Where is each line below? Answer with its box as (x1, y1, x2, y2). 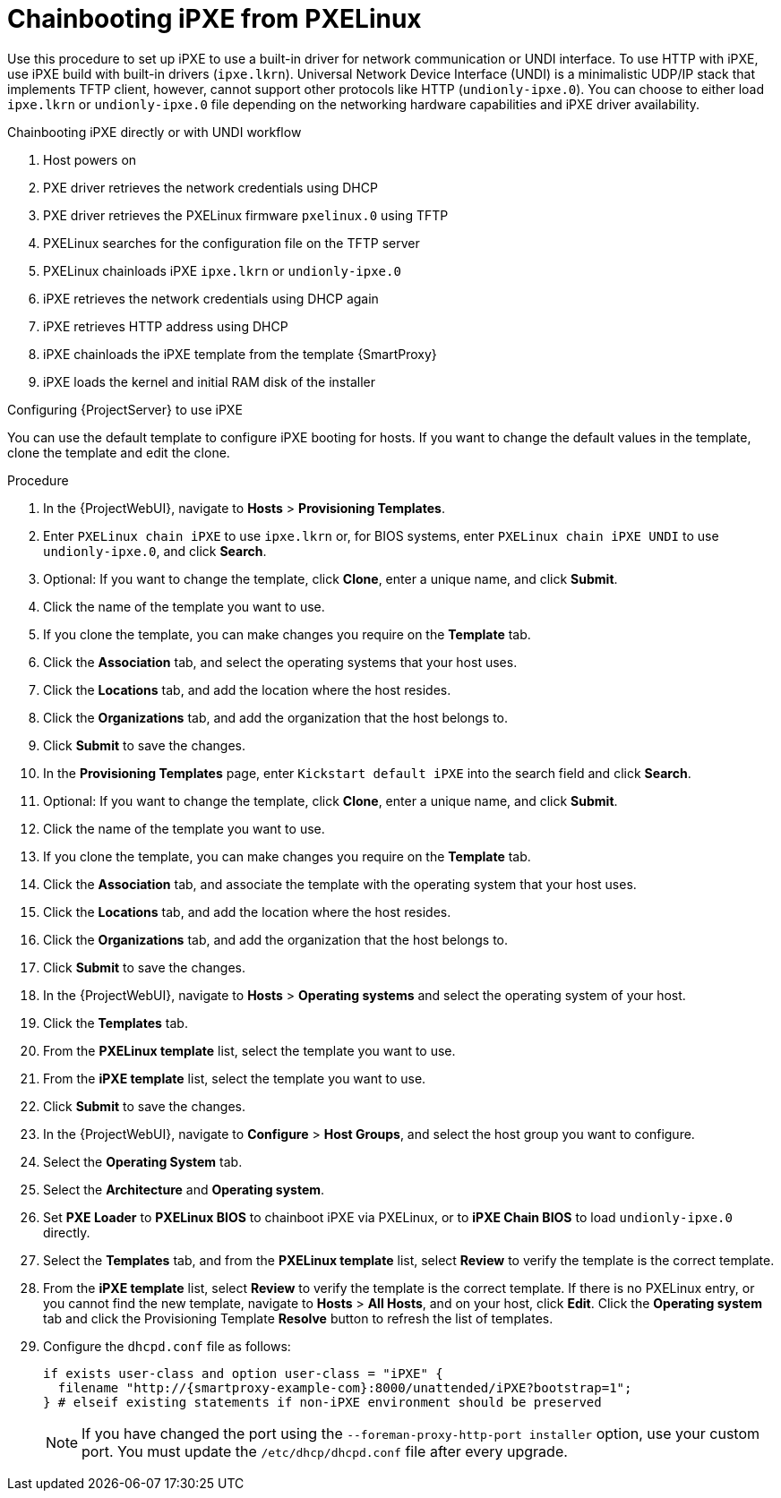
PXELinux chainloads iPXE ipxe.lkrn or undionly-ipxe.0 (43, 262, 401, 278)
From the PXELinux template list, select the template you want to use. (43, 1042, 456, 1058)
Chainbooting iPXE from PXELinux (7, 4, 422, 34)
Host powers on (43, 151, 137, 167)
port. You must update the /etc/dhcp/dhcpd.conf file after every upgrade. (82, 1442, 568, 1460)
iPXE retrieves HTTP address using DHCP (43, 318, 288, 334)
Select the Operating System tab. (43, 1153, 243, 1169)
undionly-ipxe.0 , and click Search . (43, 543, 267, 559)
